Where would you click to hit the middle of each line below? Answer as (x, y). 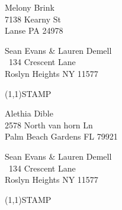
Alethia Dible (29, 113)
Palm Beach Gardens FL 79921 (61, 136)
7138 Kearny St (33, 19)
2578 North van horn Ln (49, 125)
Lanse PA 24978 (34, 30)
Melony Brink (30, 7)
